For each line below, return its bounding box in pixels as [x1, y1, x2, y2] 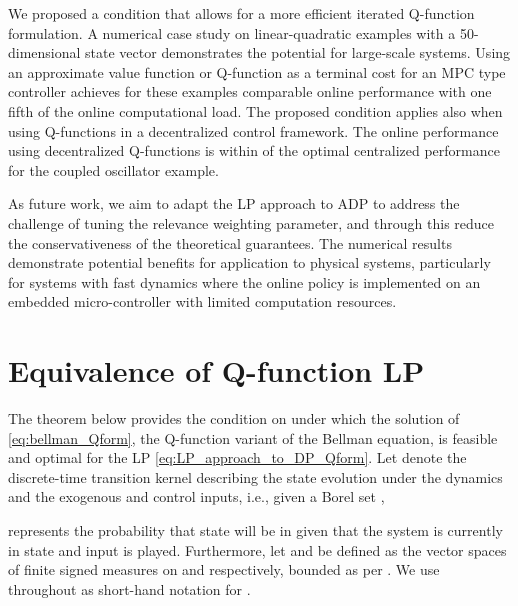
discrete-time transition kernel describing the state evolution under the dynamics [8, 466, 503, 487]
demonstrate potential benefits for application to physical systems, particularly [8, 252, 491, 273]
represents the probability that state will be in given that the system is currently [8, 520, 503, 540]
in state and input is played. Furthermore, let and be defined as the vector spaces [8, 539, 507, 560]
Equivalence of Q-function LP [8, 350, 425, 391]
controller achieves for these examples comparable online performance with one [8, 81, 492, 102]
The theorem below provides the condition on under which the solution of [8, 408, 460, 429]
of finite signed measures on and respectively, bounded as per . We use [8, 559, 440, 580]
